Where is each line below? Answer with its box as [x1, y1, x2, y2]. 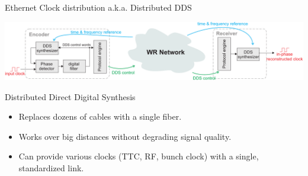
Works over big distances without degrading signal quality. [18, 130, 232, 142]
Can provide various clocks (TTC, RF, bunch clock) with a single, [18, 150, 259, 162]
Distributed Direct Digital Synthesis [5, 90, 136, 103]
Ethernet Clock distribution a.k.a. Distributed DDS [5, 1, 192, 13]
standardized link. [18, 162, 84, 174]
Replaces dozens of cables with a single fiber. [18, 110, 182, 123]
